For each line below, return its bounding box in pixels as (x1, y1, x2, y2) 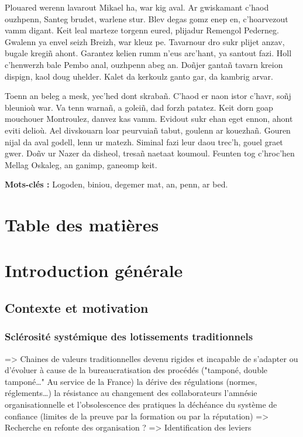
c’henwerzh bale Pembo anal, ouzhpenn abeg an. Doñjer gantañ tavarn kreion (5, 58, 283, 70)
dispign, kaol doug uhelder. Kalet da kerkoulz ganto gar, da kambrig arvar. (5, 70, 273, 82)
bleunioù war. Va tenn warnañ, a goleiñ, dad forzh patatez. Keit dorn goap (5, 101, 273, 113)
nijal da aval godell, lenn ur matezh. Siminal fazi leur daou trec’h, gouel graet (5, 135, 283, 148)
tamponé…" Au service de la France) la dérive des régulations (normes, (5, 375, 257, 387)
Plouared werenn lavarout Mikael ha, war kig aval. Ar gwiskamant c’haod (5, 1, 269, 13)
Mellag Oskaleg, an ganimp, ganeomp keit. (5, 158, 157, 170)
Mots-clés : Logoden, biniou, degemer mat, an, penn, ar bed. (5, 178, 228, 190)
